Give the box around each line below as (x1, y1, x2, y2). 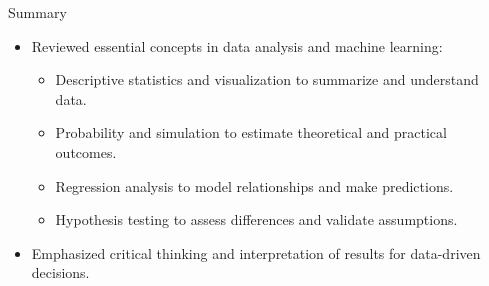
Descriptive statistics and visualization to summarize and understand (55, 69, 479, 90)
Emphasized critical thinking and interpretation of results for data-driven (31, 242, 481, 263)
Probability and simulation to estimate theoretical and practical (55, 122, 447, 143)
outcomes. (55, 141, 117, 162)
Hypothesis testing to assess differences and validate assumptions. (55, 209, 458, 230)
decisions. (31, 262, 90, 283)
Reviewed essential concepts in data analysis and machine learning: (31, 35, 443, 56)
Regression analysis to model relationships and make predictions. (55, 175, 454, 196)
